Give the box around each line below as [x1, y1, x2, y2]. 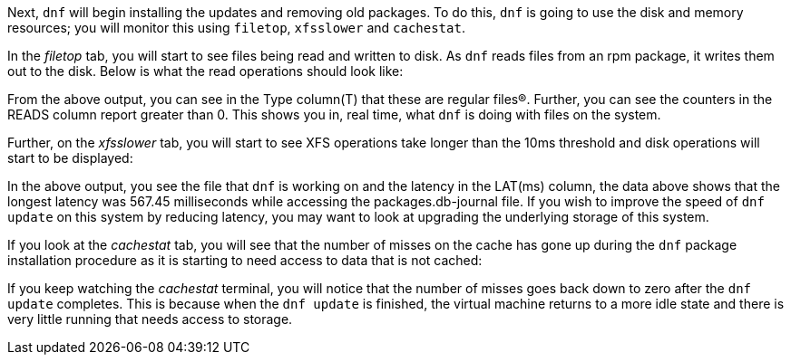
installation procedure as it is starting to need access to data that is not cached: [7, 252, 483, 268]
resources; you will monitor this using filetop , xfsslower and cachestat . [7, 20, 465, 35]
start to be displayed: [7, 150, 133, 166]
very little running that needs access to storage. [7, 311, 293, 327]
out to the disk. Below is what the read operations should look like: [7, 63, 404, 79]
